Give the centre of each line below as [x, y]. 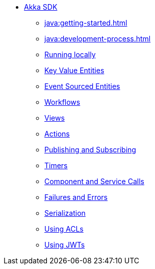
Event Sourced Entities [82, 86]
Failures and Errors [76, 197]
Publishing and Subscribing [90, 150]
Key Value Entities [74, 70]
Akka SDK [41, 7]
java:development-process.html [98, 39]
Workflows [62, 102]
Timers [56, 165]
